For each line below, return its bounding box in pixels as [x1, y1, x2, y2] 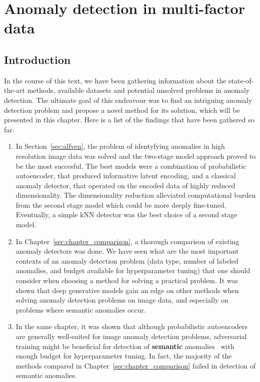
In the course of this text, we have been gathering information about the [4, 75, 226, 85]
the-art [4, 85, 25, 95]
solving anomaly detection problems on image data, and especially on [15, 295, 228, 305]
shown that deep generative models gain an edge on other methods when [15, 285, 239, 295]
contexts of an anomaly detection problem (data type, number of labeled [15, 255, 238, 266]
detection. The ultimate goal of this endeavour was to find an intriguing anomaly [4, 94, 252, 105]
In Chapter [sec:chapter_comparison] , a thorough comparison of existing [15, 236, 239, 246]
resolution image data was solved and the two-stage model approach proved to [15, 150, 256, 161]
